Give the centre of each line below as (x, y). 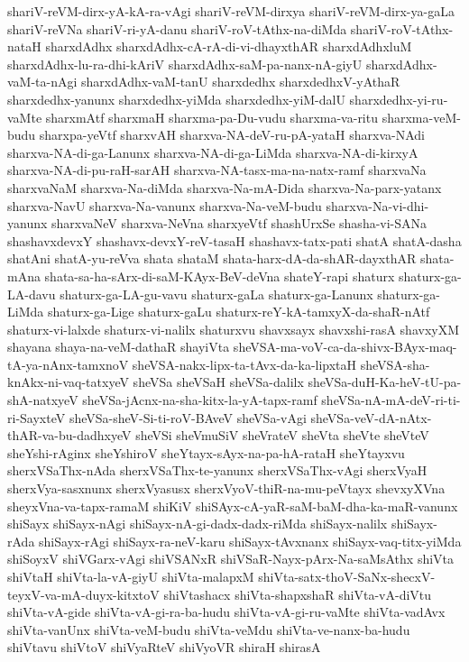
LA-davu (32, 294)
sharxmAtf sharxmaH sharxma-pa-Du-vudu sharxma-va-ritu (212, 117)
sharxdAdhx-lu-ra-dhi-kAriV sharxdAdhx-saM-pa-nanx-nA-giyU (185, 64)
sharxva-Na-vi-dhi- (377, 205)
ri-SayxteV (37, 417)
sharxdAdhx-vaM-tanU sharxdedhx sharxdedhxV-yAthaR (241, 82)
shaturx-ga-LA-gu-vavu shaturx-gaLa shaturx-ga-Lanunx (216, 294)
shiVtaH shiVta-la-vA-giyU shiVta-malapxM (131, 576)
